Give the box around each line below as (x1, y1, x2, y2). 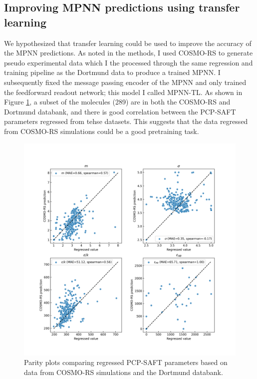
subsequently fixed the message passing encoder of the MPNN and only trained (4, 76, 247, 87)
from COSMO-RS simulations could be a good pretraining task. (4, 125, 199, 136)
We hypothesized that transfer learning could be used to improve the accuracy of (4, 37, 252, 48)
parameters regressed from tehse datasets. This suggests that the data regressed (4, 116, 248, 126)
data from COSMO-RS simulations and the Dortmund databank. (24, 366, 223, 377)
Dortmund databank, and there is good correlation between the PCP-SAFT (4, 106, 236, 116)
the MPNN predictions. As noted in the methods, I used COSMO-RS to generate (4, 47, 253, 58)
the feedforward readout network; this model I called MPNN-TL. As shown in (4, 86, 243, 97)
